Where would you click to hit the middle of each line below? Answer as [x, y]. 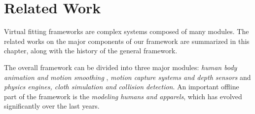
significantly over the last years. [52, 106]
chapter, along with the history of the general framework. [91, 51]
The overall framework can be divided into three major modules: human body [121, 67]
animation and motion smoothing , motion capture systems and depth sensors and [127, 77]
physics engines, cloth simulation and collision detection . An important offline [122, 87]
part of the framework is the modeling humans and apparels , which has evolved [123, 96]
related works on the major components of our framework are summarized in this [127, 41]
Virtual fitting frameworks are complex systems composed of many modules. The [127, 31]
